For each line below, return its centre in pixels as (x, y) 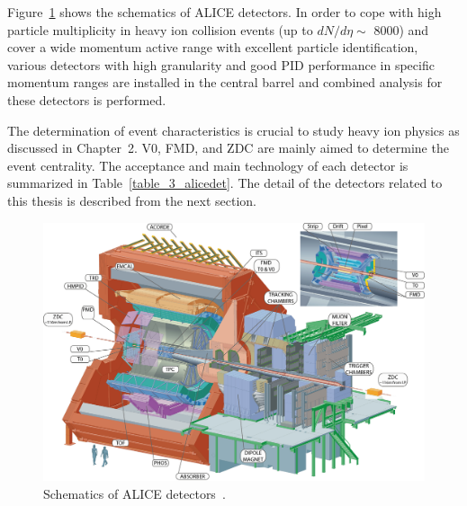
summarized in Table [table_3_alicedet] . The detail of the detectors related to (225, 183)
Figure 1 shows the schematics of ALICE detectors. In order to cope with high (225, 12)
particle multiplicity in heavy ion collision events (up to (160, 29)
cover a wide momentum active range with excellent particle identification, (213, 47)
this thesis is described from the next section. (132, 200)
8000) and (401, 29)
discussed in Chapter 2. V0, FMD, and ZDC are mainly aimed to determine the (228, 148)
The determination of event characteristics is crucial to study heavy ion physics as (233, 130)
